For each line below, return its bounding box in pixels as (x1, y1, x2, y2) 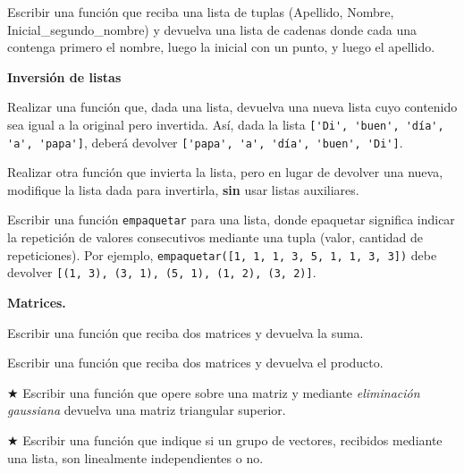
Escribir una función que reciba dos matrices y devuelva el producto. (7, 353, 384, 372)
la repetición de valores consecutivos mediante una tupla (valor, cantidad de (7, 228, 424, 247)
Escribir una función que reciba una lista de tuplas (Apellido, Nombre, (7, 3, 394, 21)
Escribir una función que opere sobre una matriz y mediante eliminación (22, 383, 420, 401)
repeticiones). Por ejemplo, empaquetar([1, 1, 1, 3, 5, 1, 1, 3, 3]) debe (7, 245, 437, 264)
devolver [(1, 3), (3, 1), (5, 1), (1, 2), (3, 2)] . (7, 263, 316, 282)
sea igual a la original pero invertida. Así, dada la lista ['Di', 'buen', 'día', (7, 114, 444, 133)
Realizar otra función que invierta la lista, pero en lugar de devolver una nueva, (7, 163, 443, 182)
